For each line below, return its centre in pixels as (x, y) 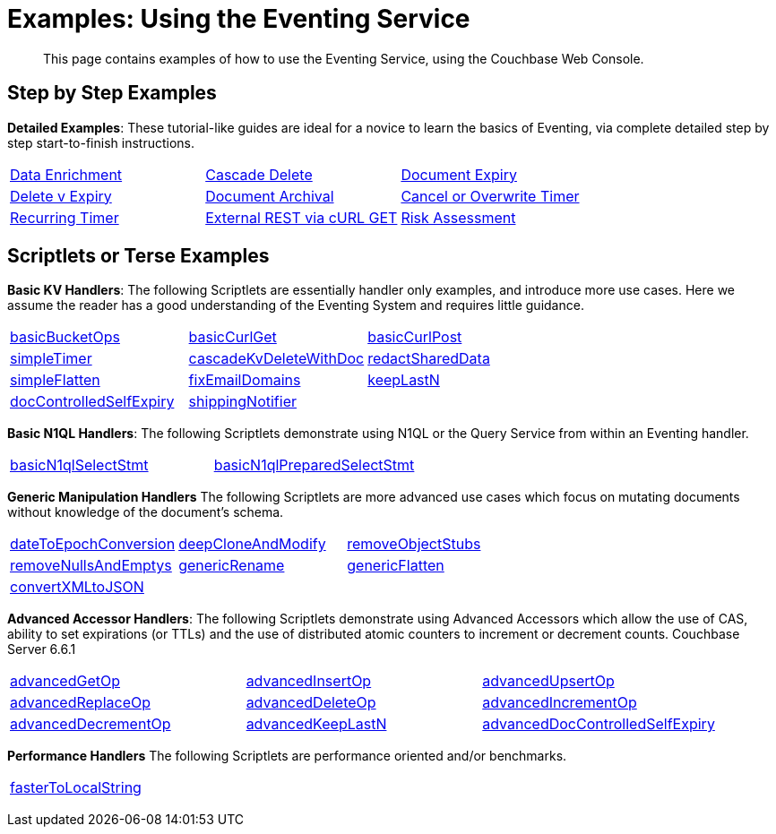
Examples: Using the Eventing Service (239, 19)
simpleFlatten (55, 380)
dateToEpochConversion (93, 544)
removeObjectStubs (414, 544)
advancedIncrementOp (560, 703)
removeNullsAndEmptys (91, 566)
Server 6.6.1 (42, 649)
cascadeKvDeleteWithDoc (276, 359)
